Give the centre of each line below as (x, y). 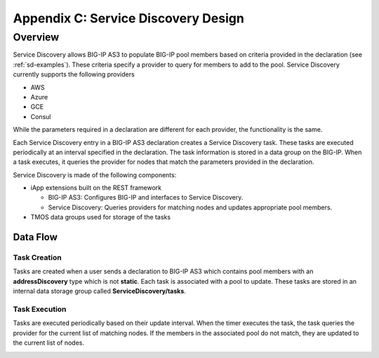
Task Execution (40, 309)
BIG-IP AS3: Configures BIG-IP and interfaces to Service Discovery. (146, 198)
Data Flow (35, 237)
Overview (36, 37)
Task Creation (38, 258)
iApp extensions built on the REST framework (96, 188)
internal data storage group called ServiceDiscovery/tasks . (99, 291)
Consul (41, 116)
